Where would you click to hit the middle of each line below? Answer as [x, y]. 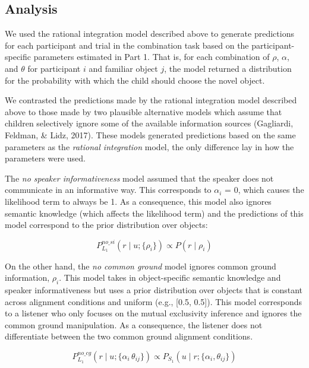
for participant [54, 68]
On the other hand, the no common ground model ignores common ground [141, 266]
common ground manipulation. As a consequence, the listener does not [134, 324]
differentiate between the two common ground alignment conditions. [129, 336]
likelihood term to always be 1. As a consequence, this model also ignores [138, 201]
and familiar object [123, 68]
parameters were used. [45, 158]
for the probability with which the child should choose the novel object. [135, 80]
